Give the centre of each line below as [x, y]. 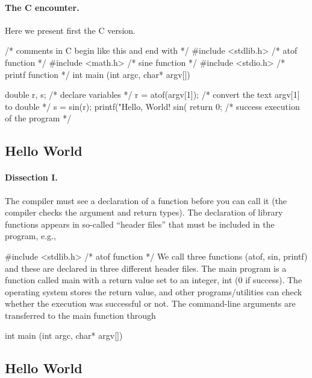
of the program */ [38, 118]
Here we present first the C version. [70, 30]
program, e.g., [30, 236]
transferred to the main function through [80, 315]
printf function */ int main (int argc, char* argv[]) [98, 74]
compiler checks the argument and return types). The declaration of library [144, 212]
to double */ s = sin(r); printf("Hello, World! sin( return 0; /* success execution [152, 106]
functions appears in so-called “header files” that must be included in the [140, 224]
